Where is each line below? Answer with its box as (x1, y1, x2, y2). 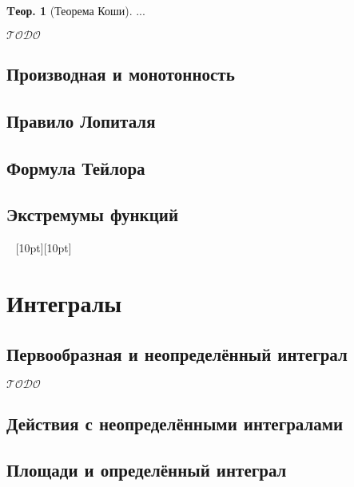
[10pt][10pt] (15, 240, 72, 256)
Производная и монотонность (6, 61, 235, 85)
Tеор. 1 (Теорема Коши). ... (6, 2, 145, 18)
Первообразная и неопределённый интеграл (6, 341, 348, 366)
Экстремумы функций (6, 202, 178, 227)
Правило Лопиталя (6, 108, 156, 133)
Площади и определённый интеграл (6, 457, 287, 482)
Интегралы (6, 286, 122, 319)
